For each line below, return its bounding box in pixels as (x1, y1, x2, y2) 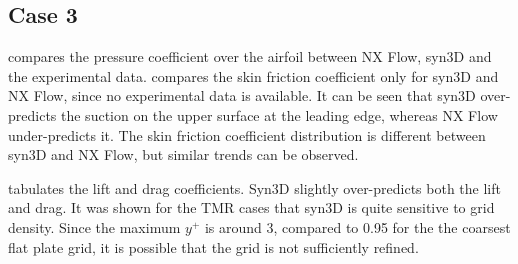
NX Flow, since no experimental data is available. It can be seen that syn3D (8, 85, 476, 106)
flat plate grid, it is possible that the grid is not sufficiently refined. (8, 236, 419, 257)
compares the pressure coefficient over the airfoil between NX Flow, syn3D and (8, 46, 492, 67)
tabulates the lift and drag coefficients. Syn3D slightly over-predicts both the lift (8, 177, 501, 198)
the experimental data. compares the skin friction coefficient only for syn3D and (8, 65, 499, 86)
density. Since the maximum (8, 216, 181, 237)
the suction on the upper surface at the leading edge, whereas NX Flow (61, 104, 498, 125)
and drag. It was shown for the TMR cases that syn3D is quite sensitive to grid (8, 197, 495, 218)
